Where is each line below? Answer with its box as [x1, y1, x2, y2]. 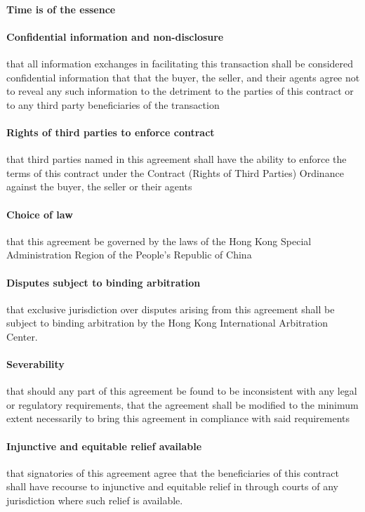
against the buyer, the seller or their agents [6, 179, 192, 194]
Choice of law [6, 206, 73, 221]
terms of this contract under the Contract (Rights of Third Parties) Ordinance [6, 165, 344, 180]
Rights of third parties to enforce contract [6, 124, 215, 139]
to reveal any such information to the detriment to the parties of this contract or [6, 84, 354, 98]
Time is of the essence [6, 1, 116, 16]
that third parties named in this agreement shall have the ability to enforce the [6, 152, 347, 166]
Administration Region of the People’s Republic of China [6, 247, 252, 262]
